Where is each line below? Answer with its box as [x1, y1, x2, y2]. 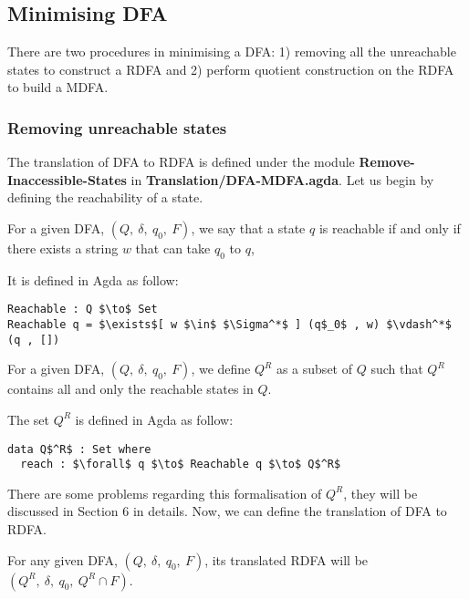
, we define [191, 359, 251, 378]
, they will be [343, 483, 418, 502]
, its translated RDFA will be [204, 550, 369, 569]
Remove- [359, 152, 415, 171]
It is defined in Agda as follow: [7, 270, 179, 289]
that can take [135, 238, 211, 257]
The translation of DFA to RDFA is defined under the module [7, 152, 355, 171]
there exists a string [7, 238, 119, 257]
